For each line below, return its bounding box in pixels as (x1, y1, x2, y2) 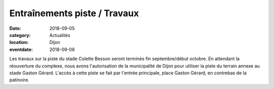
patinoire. (9, 77, 29, 83)
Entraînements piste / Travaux (9, 8, 139, 19)
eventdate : (9, 46, 33, 53)
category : (9, 32, 31, 38)
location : (9, 39, 29, 46)
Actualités (49, 32, 71, 38)
